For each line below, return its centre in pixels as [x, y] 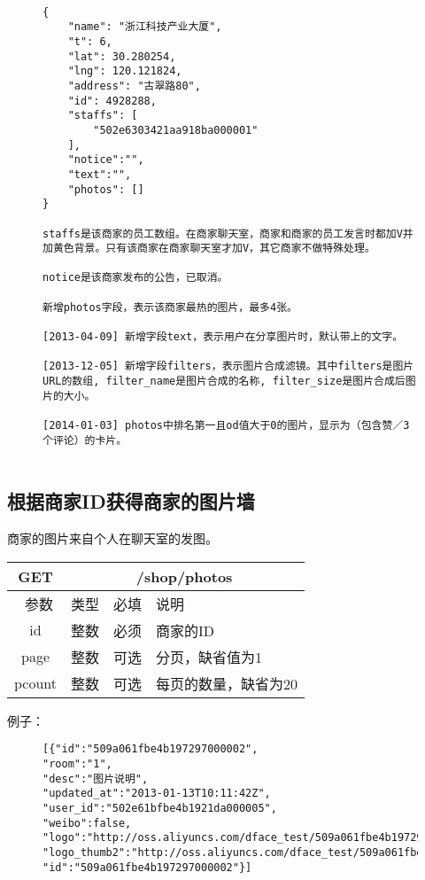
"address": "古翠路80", [134, 86]
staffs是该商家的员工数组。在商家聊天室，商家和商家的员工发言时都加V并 [228, 234]
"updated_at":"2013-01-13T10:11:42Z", [157, 794]
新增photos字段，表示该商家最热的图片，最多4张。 [170, 307]
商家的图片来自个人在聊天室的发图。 [112, 538]
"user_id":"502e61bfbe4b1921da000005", [160, 809]
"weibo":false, [87, 823]
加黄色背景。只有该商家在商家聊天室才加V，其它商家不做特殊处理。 [209, 249]
